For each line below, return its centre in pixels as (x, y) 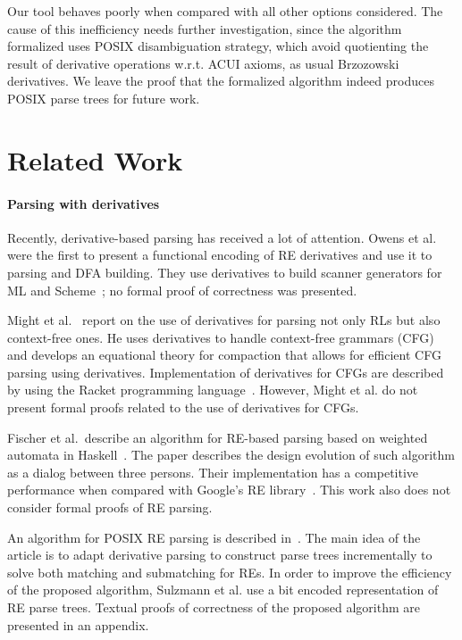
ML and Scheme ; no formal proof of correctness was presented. (182, 290)
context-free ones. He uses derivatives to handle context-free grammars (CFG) (221, 337)
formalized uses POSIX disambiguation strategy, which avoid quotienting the (218, 46)
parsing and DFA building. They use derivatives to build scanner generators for (225, 272)
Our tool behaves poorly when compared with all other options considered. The (225, 11)
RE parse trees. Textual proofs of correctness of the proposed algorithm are (214, 607)
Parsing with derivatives (84, 203)
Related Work (95, 159)
